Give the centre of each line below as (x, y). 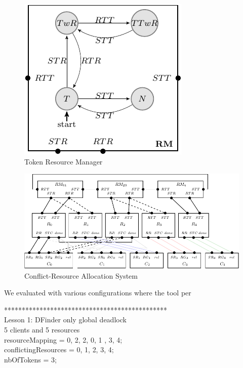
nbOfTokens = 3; (30, 359)
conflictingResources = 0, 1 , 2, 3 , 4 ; (59, 349)
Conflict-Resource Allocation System (81, 275)
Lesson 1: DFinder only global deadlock (65, 320)
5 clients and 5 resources (42, 329)
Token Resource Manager (64, 161)
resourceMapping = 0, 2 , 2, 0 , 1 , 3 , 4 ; (63, 339)
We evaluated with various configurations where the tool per (98, 293)
